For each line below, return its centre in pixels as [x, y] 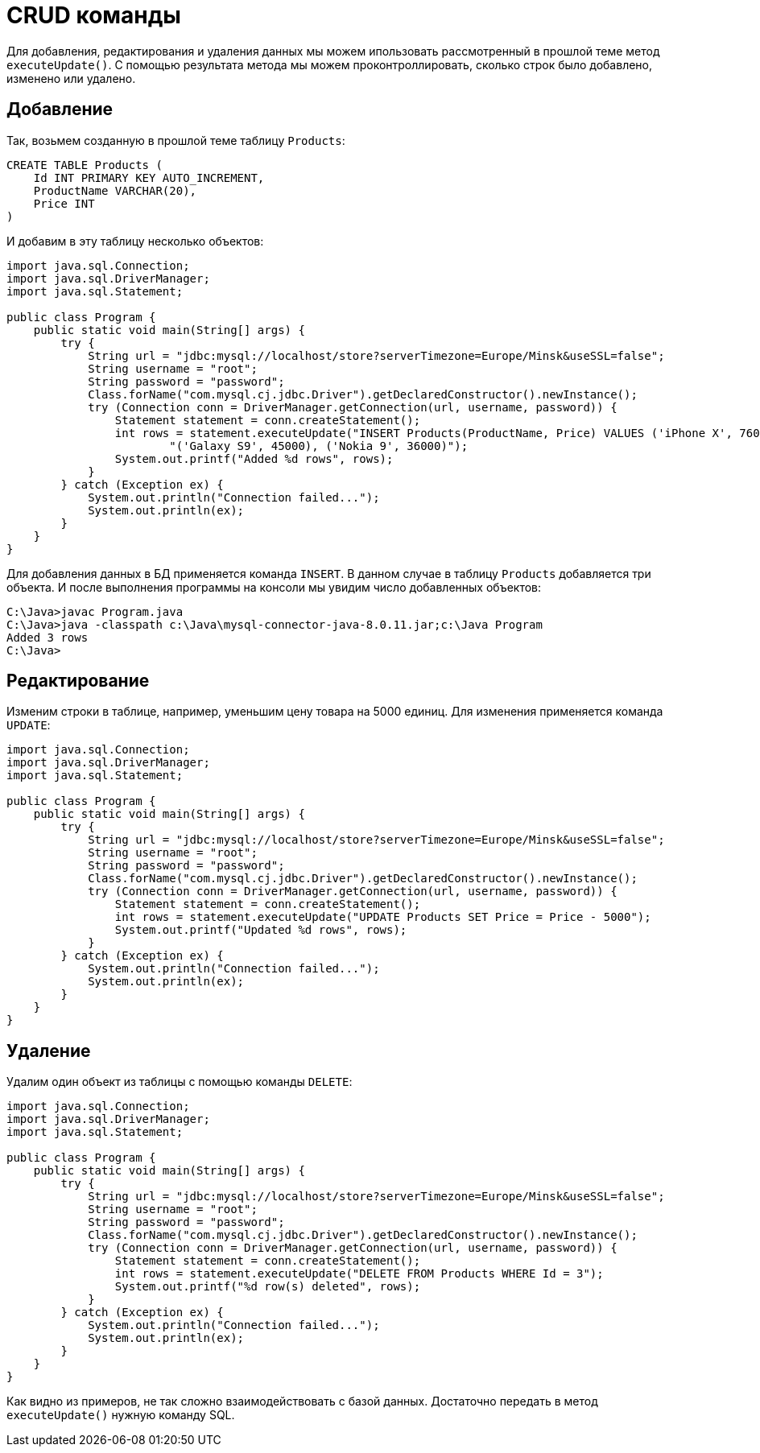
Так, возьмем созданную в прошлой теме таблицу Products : [176, 140]
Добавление [60, 109]
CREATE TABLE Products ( [85, 165]
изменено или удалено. [71, 78]
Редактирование [78, 681]
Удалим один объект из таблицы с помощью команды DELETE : [180, 1082]
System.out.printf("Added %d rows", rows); [254, 458]
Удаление [49, 1051]
